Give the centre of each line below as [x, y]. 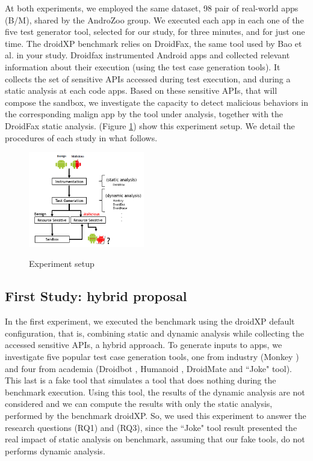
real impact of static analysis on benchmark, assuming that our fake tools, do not [155, 439]
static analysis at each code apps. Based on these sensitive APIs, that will [141, 90]
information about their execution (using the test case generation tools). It [143, 66]
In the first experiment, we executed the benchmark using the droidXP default [150, 321]
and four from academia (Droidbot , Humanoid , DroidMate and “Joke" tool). [148, 368]
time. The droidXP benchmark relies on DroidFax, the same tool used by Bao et [153, 43]
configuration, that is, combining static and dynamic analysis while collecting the [154, 333]
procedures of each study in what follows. [81, 137]
